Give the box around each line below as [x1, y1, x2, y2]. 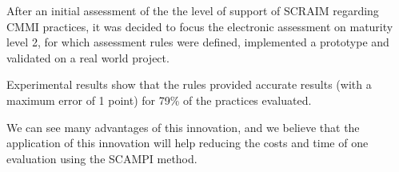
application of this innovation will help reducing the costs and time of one [6, 134, 369, 151]
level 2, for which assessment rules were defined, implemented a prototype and [6, 34, 389, 50]
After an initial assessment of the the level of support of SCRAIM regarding [6, 2, 379, 18]
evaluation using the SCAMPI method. [6, 150, 198, 166]
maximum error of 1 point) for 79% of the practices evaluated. [6, 91, 312, 108]
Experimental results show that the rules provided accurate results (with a [6, 76, 372, 93]
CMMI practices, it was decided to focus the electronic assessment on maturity [6, 18, 393, 34]
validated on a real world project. [6, 49, 170, 66]
